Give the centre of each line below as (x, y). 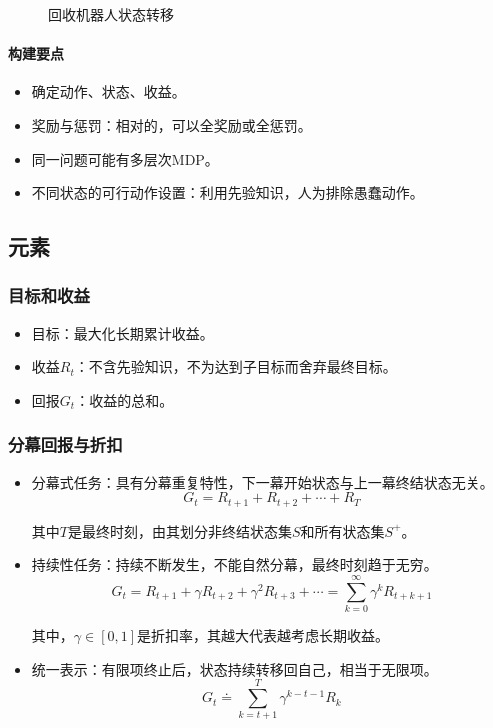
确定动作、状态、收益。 (108, 91)
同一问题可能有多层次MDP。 (125, 158)
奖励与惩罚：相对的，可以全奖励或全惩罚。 (171, 124)
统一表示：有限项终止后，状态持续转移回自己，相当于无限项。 (234, 668)
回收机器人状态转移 (111, 14)
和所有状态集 (342, 530)
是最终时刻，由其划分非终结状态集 (179, 530)
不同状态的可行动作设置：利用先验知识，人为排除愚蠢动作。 (227, 192)
